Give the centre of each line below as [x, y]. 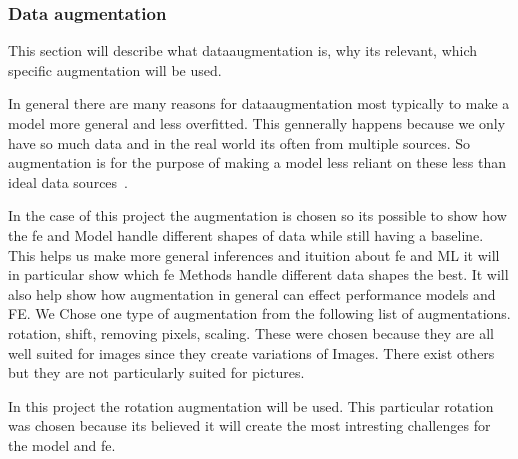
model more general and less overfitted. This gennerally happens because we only [257, 123]
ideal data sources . [68, 181]
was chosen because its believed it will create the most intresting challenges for [249, 425]
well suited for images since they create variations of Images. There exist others [251, 352]
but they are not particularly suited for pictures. [156, 372]
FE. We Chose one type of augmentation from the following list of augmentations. [259, 313]
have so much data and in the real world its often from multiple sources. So [239, 142]
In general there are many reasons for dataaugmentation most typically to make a [259, 103]
